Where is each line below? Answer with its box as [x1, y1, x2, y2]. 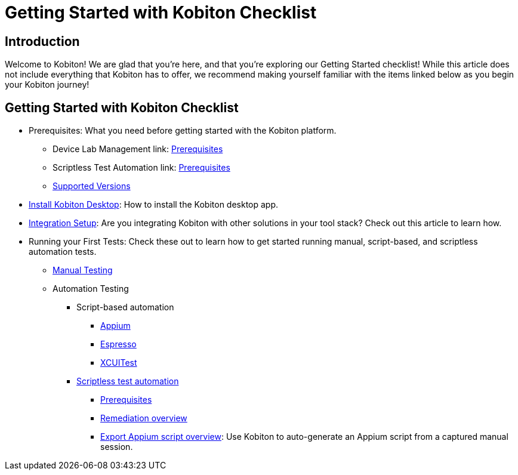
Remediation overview [100, 413, 187, 424]
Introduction [5, 33, 80, 49]
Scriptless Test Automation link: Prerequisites [53, 162, 230, 173]
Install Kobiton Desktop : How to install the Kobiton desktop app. [29, 199, 279, 210]
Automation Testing [53, 283, 129, 294]
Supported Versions [53, 181, 131, 192]
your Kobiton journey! [5, 79, 90, 90]
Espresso [100, 339, 137, 350]
